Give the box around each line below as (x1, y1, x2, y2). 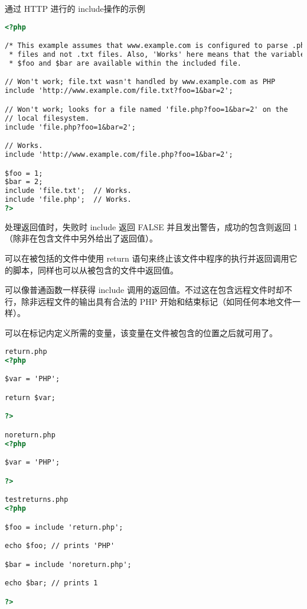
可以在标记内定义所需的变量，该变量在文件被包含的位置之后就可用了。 (5, 327, 277, 339)
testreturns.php (5, 495, 68, 504)
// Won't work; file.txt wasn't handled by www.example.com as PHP (5, 78, 276, 86)
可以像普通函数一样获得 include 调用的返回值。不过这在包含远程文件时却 (5, 283, 284, 296)
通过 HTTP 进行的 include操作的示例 (5, 2, 145, 14)
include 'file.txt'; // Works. (5, 186, 132, 195)
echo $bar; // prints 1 (5, 579, 98, 588)
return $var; (5, 393, 55, 402)
